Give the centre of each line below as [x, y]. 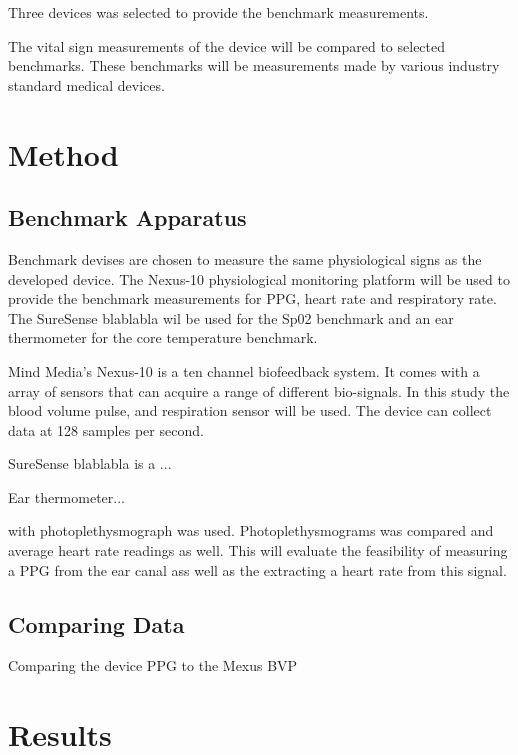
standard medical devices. [86, 84]
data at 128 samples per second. [106, 429]
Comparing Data [96, 623]
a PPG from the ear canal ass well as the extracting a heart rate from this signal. [257, 569]
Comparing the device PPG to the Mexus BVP [153, 665]
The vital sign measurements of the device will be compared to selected [227, 45]
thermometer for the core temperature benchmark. [163, 337]
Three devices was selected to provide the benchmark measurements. [218, 12]
